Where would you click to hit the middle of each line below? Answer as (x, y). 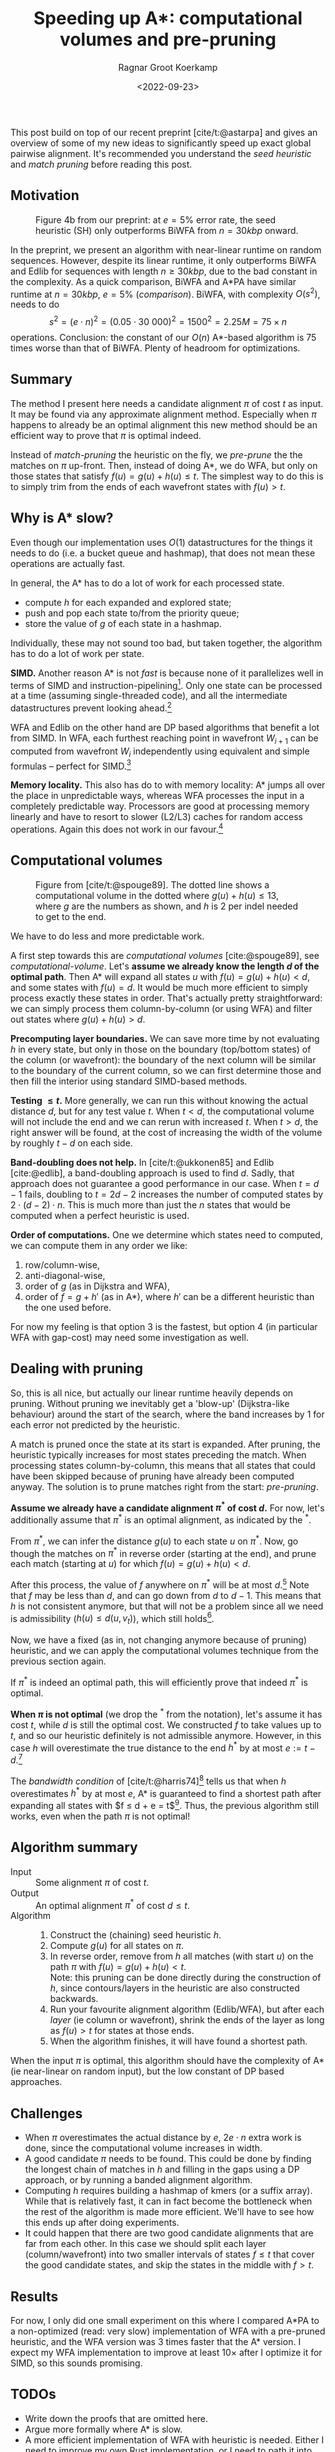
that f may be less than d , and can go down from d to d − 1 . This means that (166, 1595)
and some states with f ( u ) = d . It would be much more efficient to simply (159, 987)
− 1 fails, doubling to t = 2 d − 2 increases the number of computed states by (167, 1194)
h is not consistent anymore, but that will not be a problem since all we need (167, 1606)
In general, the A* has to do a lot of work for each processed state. (147, 583)
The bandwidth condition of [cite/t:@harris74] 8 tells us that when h (148, 1780)
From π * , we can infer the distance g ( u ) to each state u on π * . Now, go (154, 1540)
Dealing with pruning (77, 1368)
